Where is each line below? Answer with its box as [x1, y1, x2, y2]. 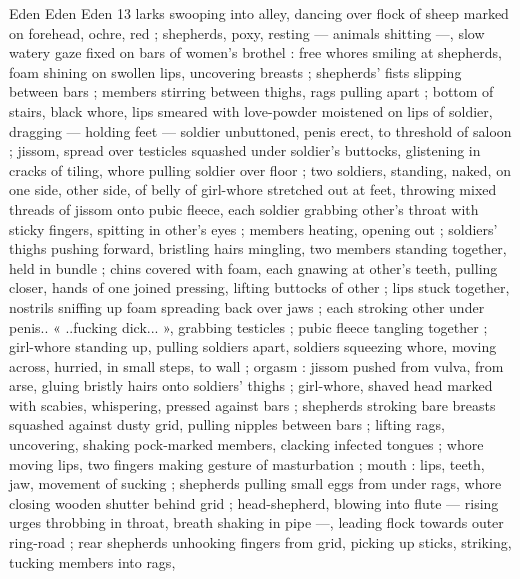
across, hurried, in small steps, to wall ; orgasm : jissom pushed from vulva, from [9, 355, 504, 376]
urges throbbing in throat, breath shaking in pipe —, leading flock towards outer [9, 512, 504, 533]
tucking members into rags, [9, 551, 176, 572]
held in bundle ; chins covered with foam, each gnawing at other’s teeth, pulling [9, 257, 498, 278]
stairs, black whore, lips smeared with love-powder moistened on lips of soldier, [9, 100, 493, 121]
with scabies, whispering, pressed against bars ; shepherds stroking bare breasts [9, 394, 496, 415]
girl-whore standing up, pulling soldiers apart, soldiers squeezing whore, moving [9, 336, 497, 357]
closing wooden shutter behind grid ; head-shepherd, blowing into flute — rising [9, 492, 499, 513]
